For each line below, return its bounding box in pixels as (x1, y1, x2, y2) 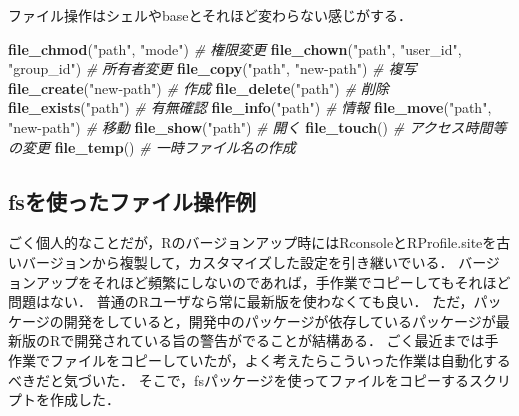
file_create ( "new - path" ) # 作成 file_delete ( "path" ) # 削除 (8, 77, 389, 98)
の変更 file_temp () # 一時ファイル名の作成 (8, 136, 296, 157)
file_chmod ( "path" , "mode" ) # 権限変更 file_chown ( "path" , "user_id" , (8, 38, 462, 59)
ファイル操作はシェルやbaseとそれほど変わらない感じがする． (8, 5, 413, 25)
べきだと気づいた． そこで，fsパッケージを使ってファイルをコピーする (8, 369, 469, 390)
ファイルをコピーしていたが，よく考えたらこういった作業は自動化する (49, 349, 511, 370)
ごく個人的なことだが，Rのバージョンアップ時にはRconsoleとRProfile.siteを (8, 232, 497, 253)
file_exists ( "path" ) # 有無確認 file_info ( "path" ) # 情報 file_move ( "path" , (8, 97, 492, 118)
